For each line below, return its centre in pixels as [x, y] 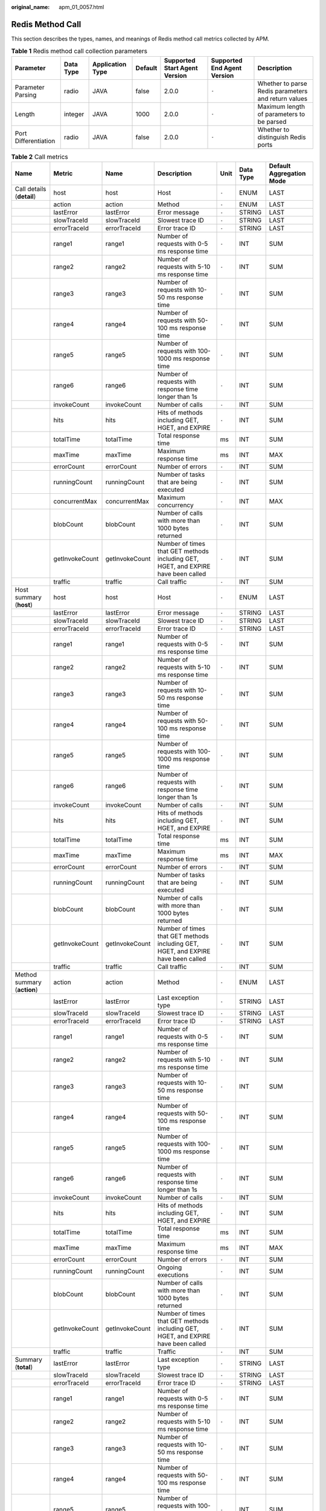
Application [110, 64]
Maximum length [281, 106]
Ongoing [170, 1267]
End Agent [226, 68]
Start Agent [181, 68]
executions [173, 1275]
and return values [283, 99]
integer [74, 114]
